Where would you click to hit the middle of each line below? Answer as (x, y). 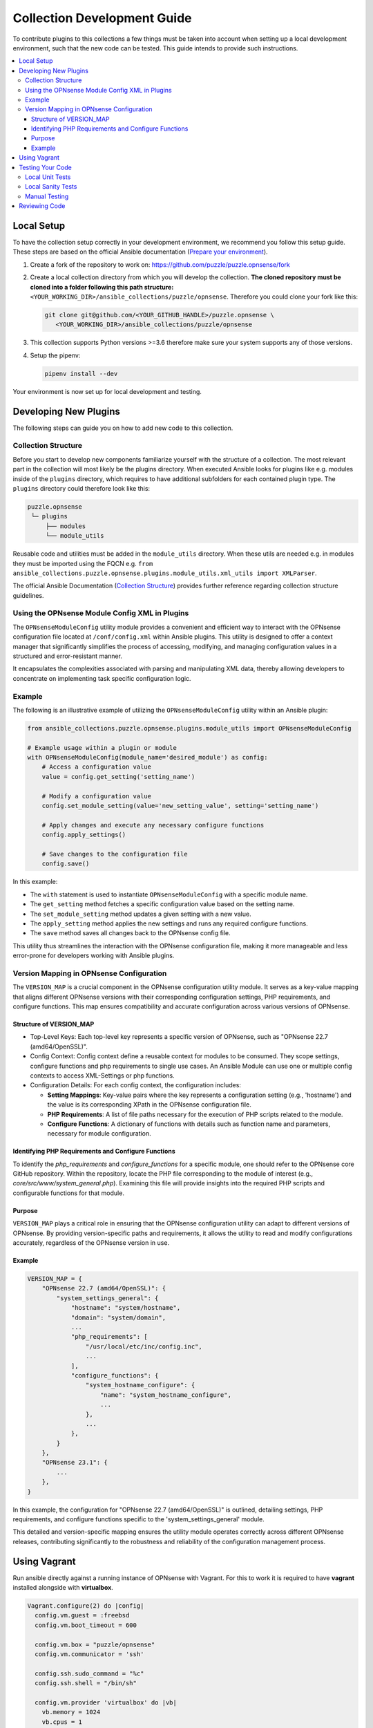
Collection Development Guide (102, 18)
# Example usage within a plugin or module (102, 748)
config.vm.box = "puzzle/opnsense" (95, 1644)
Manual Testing (47, 196)
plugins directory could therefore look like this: (82, 488)
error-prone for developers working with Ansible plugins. (94, 956)
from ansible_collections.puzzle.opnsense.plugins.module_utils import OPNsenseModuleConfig (189, 728)
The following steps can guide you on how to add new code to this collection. (123, 428)
